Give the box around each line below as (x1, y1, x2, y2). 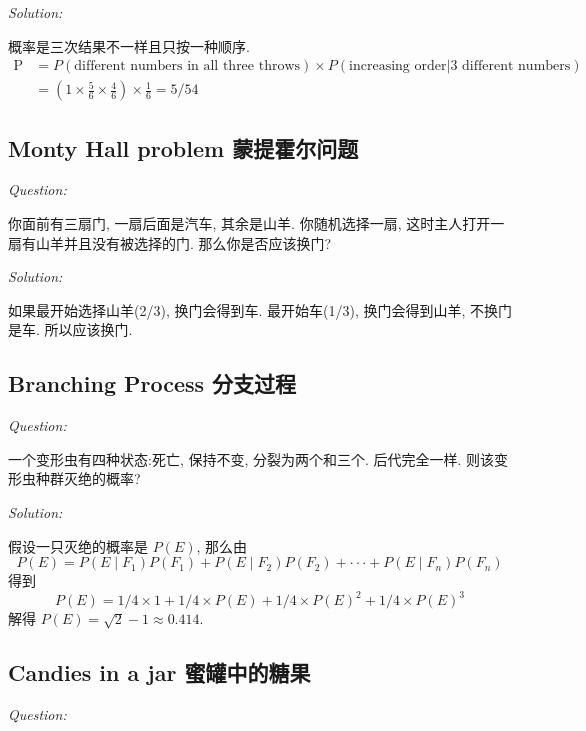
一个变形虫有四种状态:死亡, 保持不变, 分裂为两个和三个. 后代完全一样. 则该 (8, 448, 495, 469)
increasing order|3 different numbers (349, 59, 571, 74)
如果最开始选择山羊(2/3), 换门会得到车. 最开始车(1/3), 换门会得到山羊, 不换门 (8, 299, 512, 320)
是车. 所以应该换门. (8, 319, 133, 340)
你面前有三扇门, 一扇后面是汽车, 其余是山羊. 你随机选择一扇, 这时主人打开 (8, 213, 491, 234)
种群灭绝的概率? (35, 468, 141, 489)
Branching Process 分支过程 (8, 368, 297, 399)
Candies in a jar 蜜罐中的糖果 (8, 657, 311, 688)
